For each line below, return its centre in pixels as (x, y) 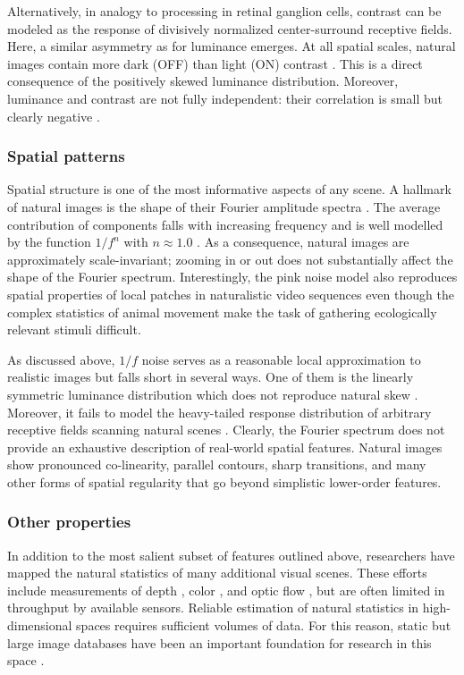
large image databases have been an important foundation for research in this (219, 642)
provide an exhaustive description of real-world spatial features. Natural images (225, 447)
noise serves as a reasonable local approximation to (281, 359)
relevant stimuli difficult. (74, 329)
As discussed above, (61, 359)
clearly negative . (54, 116)
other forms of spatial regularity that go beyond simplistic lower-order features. (224, 481)
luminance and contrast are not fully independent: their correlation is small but (225, 98)
